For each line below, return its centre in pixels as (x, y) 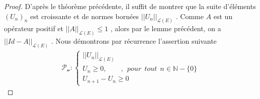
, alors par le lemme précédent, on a (166, 28)
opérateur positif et (34, 28)
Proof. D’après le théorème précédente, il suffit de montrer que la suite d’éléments (130, 6)
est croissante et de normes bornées (84, 16)
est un (223, 16)
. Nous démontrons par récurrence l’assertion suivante (134, 41)
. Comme (190, 16)
